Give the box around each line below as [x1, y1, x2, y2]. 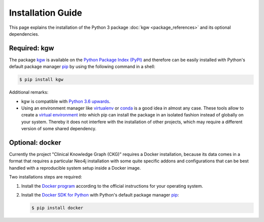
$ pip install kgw [19, 77, 64, 83]
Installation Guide [9, 7, 83, 18]
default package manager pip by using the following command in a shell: [9, 64, 155, 69]
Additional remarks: [9, 89, 48, 95]
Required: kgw [9, 44, 54, 52]
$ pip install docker [31, 205, 84, 210]
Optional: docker [9, 138, 61, 147]
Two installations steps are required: [9, 174, 83, 180]
